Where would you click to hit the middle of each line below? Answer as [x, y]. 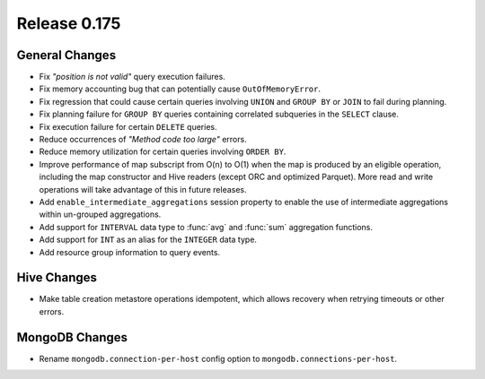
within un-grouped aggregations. [100, 214]
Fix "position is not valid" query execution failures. [132, 77]
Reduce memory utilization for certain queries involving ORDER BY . [163, 151]
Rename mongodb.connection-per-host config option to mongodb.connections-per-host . [218, 358]
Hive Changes [57, 278]
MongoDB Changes [72, 337]
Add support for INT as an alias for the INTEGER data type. [148, 240]
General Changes [66, 55]
